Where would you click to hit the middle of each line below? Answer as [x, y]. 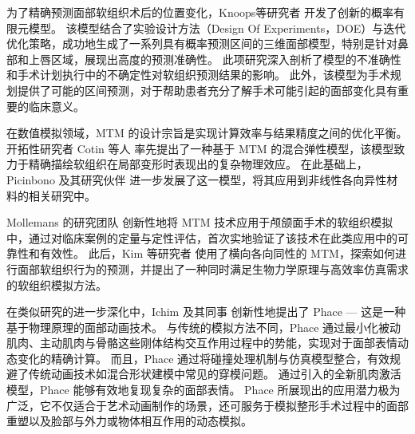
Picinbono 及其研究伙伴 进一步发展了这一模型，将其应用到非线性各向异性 [197, 179]
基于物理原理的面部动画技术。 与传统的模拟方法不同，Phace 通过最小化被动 [204, 327]
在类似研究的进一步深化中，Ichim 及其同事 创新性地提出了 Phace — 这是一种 [206, 312]
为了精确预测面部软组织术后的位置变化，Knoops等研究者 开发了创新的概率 [200, 12]
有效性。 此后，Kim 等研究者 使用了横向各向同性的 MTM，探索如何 [217, 253]
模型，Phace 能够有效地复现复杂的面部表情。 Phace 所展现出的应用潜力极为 [204, 390]
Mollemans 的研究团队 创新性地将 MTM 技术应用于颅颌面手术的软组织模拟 [200, 222]
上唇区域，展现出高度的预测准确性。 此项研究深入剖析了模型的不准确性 [215, 59]
